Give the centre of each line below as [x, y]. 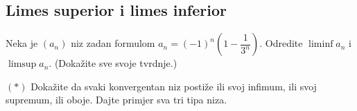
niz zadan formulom [113, 43]
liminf [321, 44]
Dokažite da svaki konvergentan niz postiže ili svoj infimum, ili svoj [174, 86]
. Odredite [281, 43]
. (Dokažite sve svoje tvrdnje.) [113, 63]
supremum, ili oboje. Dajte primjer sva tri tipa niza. [116, 100]
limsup [22, 64]
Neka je [22, 43]
